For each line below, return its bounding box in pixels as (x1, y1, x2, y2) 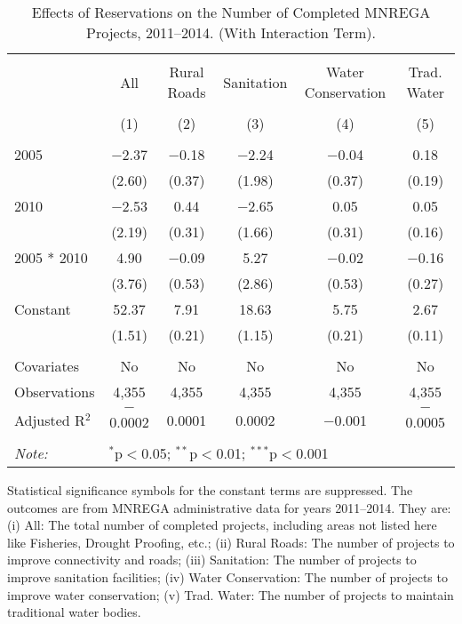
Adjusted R (14, 409, 85, 430)
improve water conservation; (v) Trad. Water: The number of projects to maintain (7, 585, 454, 604)
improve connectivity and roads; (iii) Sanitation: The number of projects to (7, 550, 417, 569)
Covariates (14, 356, 80, 376)
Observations (14, 381, 95, 402)
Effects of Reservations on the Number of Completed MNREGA (31, 2, 431, 22)
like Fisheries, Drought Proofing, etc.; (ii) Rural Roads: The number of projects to (7, 532, 455, 551)
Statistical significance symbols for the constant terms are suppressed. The (7, 481, 413, 499)
